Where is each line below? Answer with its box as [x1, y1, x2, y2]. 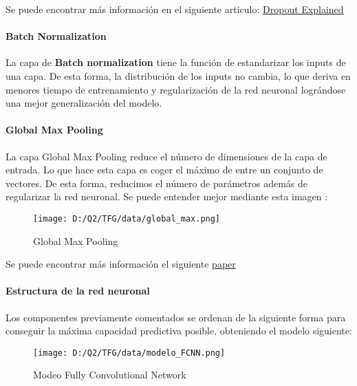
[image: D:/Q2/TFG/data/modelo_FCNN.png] [33, 347, 226, 358]
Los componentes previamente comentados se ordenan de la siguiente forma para [6, 310, 346, 324]
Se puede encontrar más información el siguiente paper [6, 257, 236, 271]
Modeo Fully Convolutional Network [33, 367, 186, 382]
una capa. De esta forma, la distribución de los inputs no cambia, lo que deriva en [6, 68, 351, 83]
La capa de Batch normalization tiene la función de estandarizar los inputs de [6, 55, 346, 69]
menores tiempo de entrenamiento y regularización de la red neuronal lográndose [6, 82, 346, 96]
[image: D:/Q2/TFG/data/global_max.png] [33, 213, 221, 224]
